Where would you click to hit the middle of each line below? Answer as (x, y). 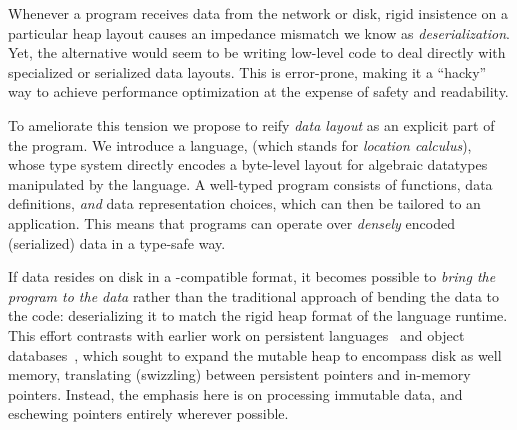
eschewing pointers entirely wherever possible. (148, 413)
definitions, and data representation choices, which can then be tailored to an (244, 203)
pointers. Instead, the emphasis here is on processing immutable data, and (235, 393)
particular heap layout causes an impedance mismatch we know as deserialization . (259, 32)
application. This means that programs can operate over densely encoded (231, 222)
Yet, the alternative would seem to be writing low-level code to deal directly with (257, 52)
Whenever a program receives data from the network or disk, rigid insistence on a (258, 13)
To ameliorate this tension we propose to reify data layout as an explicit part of (251, 124)
